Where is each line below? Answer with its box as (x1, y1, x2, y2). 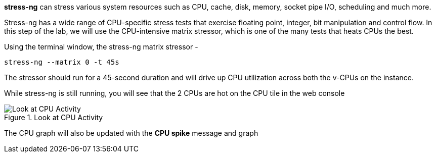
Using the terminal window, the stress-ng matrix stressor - (4, 42, 198, 51)
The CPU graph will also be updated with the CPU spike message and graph (4, 129, 258, 137)
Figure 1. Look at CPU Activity (4, 113, 103, 122)
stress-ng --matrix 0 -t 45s (4, 58, 119, 66)
